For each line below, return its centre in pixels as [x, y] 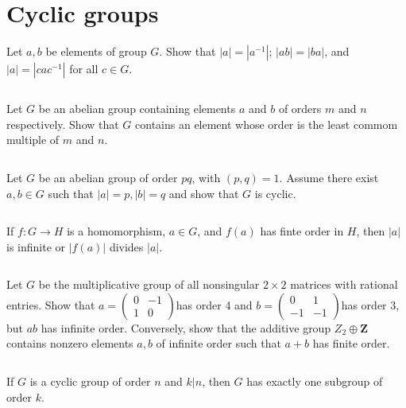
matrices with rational [344, 284]
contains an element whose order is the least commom [267, 124]
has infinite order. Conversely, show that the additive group [186, 327]
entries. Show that [51, 304]
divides [126, 246]
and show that [204, 193]
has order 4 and [214, 304]
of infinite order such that [218, 343]
